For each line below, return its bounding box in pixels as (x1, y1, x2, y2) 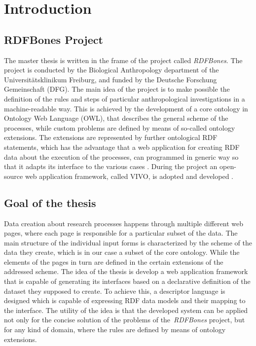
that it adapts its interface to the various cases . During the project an (4, 161, 218, 172)
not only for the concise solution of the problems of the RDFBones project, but (4, 314, 245, 325)
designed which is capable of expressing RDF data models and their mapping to (4, 295, 246, 306)
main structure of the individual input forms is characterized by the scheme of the (4, 237, 252, 247)
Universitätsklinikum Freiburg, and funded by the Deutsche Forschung (4, 74, 217, 84)
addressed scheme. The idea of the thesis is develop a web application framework (4, 266, 248, 277)
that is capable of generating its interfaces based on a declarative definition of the (4, 276, 251, 286)
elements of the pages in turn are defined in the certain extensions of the (4, 256, 223, 267)
